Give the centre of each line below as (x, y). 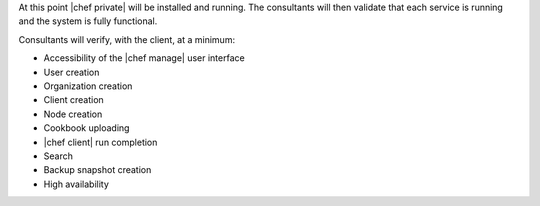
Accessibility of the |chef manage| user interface (144, 58)
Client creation (73, 100)
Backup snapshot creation (97, 170)
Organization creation (88, 86)
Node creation (73, 114)
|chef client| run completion (100, 142)
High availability (76, 184)
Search (58, 156)
